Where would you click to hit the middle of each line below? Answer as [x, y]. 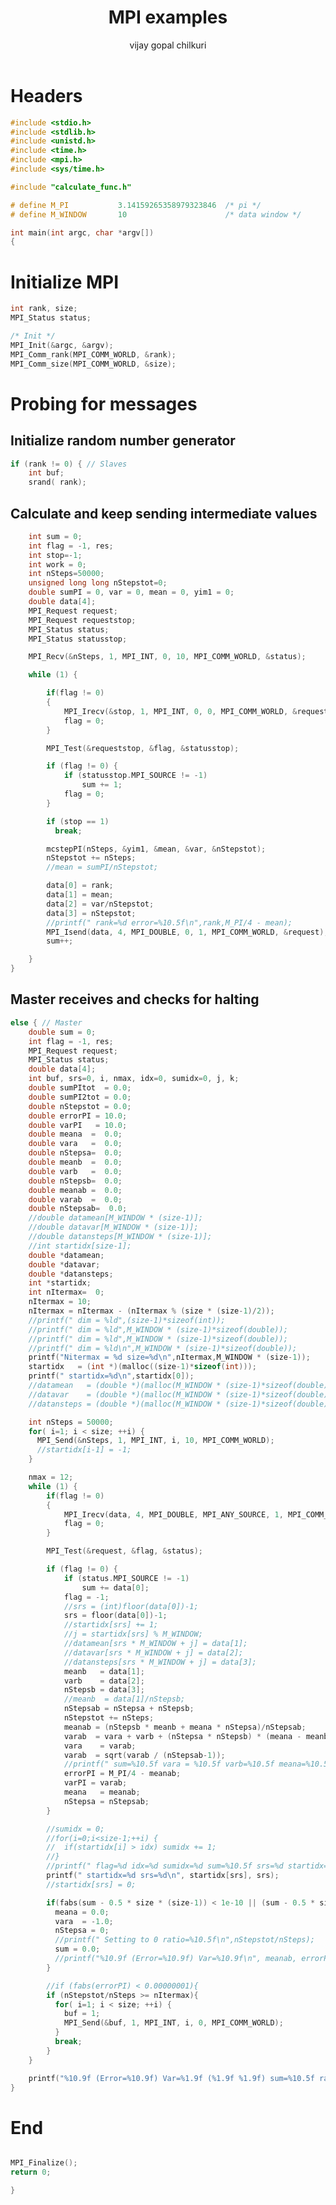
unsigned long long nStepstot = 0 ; [98, 583]
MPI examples [168, 17]
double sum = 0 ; [62, 1032]
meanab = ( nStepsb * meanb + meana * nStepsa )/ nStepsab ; [185, 1727]
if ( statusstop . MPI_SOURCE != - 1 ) [135, 776]
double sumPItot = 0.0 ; [80, 1088]
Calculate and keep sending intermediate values [164, 513]
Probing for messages [104, 403]
